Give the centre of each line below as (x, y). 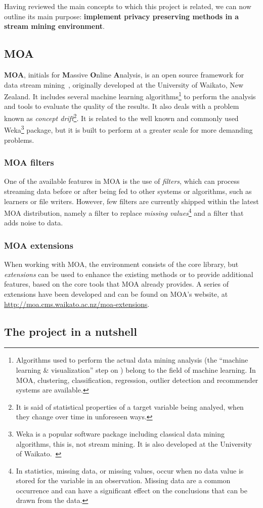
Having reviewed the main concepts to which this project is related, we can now (128, 6)
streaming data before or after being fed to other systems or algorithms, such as (128, 191)
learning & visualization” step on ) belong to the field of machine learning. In (136, 369)
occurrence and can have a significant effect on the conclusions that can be (132, 490)
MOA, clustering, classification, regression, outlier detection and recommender (137, 380)
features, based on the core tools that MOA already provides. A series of (116, 284)
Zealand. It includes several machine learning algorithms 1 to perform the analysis (130, 95)
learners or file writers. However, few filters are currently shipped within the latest (131, 201)
